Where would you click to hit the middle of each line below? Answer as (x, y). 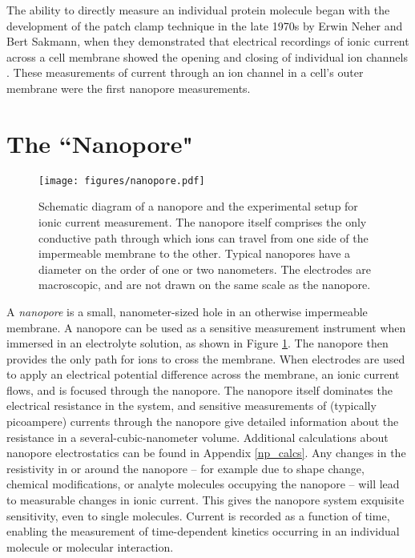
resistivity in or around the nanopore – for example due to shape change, (185, 468)
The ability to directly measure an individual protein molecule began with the (198, 10)
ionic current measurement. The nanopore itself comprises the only (203, 221)
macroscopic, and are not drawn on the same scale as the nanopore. (205, 285)
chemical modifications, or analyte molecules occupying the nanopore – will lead (203, 484)
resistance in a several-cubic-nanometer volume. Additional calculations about (197, 437)
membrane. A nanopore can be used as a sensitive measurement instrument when (206, 327)
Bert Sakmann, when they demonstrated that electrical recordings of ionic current (208, 41)
